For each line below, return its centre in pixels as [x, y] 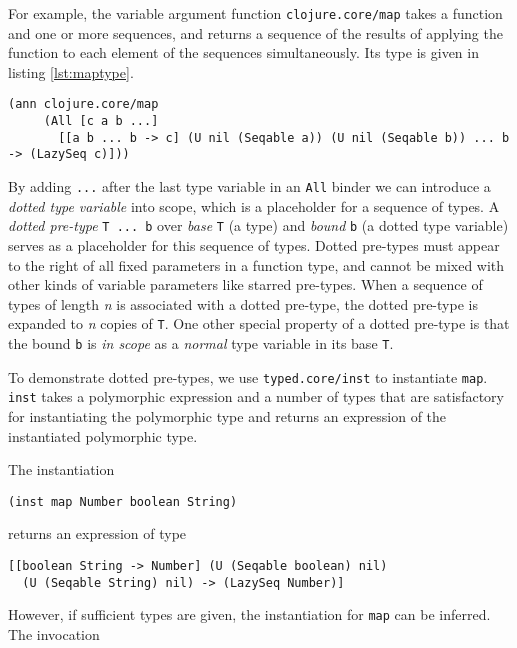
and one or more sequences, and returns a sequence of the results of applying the [255, 32]
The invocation [54, 633]
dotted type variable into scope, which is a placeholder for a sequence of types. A [254, 205]
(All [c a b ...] [101, 121]
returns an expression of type [97, 533]
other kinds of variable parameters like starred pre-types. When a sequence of [245, 284]
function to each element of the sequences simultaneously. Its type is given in [243, 52]
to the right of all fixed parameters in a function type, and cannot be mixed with [256, 264]
